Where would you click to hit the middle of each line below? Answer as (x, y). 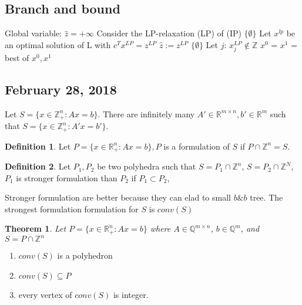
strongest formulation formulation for (72, 209)
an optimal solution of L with (58, 44)
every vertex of (45, 295)
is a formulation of (197, 146)
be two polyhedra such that (147, 166)
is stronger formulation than (67, 177)
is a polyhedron (85, 255)
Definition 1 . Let (38, 146)
